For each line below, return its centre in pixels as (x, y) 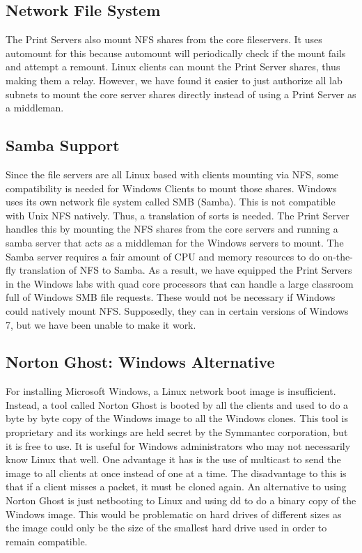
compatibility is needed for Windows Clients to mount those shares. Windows (171, 188)
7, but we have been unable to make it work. (101, 324)
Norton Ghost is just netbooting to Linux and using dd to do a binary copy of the (181, 500)
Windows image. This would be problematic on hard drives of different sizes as (174, 514)
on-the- (338, 256)
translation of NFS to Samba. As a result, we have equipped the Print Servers (186, 270)
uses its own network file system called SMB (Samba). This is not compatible (171, 202)
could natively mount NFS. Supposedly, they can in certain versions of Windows (177, 310)
